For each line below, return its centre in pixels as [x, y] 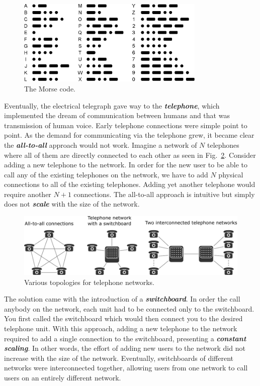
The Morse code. [50, 88]
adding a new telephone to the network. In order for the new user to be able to [126, 165]
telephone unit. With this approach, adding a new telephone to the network [121, 328]
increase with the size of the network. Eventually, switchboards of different [119, 358]
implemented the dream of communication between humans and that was [117, 115]
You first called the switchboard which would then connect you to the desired [123, 318]
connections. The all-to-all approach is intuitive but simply [164, 194]
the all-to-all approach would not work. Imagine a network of [101, 144]
